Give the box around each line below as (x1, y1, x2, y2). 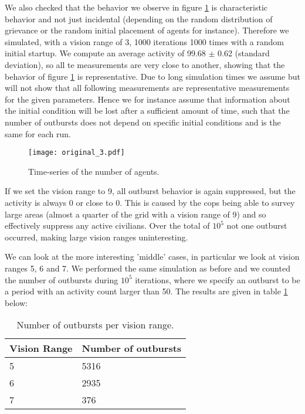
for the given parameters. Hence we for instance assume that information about (5, 93, 290, 105)
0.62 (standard (218, 47, 270, 59)
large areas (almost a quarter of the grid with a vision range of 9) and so (5, 208, 266, 220)
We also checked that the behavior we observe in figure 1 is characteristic (5, 1, 268, 13)
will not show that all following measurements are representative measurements (5, 82, 290, 94)
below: (5, 296, 28, 308)
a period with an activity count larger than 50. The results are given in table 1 (5, 285, 288, 297)
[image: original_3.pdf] (28, 148, 125, 157)
